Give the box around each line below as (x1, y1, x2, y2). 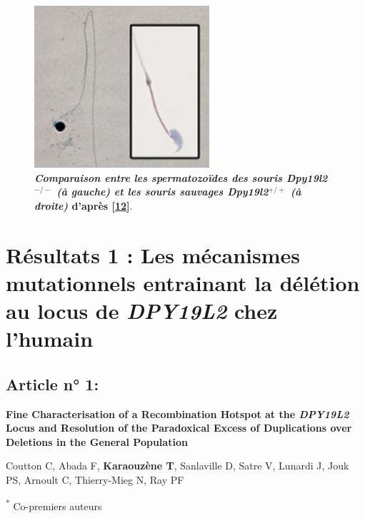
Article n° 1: (6, 372, 99, 395)
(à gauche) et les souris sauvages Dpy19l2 (56, 184, 269, 199)
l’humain (6, 324, 94, 353)
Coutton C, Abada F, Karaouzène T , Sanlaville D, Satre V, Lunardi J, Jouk (6, 458, 349, 473)
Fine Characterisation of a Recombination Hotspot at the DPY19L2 (6, 406, 349, 421)
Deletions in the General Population (6, 434, 188, 449)
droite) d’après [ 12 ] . (34, 198, 133, 213)
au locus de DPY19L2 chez (6, 295, 278, 325)
